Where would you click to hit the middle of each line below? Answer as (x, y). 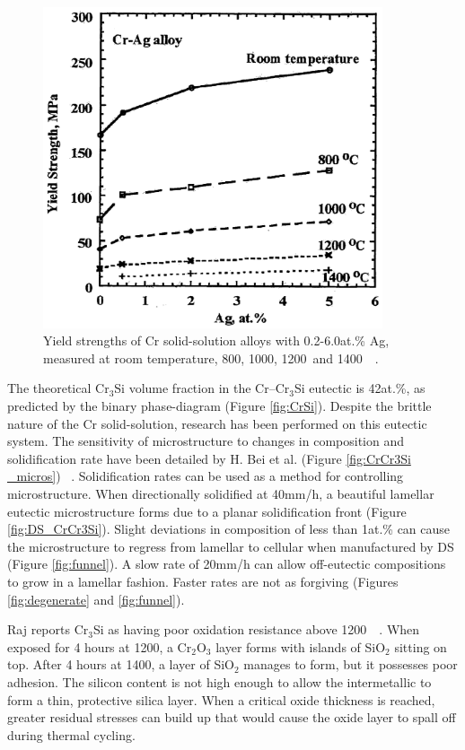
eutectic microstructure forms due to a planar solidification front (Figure (207, 511)
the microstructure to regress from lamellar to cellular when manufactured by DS (231, 546)
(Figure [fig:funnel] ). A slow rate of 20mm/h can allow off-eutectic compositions (227, 564)
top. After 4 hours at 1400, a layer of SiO (121, 664)
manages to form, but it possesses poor (351, 664)
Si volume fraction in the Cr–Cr (202, 388)
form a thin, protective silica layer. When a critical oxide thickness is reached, (221, 699)
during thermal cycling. (71, 734)
